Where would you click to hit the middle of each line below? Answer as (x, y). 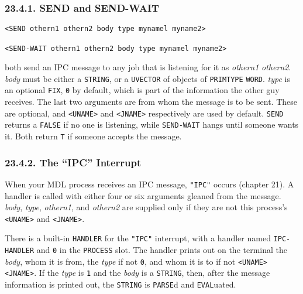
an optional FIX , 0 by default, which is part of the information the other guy (142, 90)
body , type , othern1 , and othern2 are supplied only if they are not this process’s (146, 207)
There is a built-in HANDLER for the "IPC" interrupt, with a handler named (138, 238)
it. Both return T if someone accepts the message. (93, 136)
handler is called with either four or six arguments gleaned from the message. (143, 195)
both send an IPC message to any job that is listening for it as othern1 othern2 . (148, 67)
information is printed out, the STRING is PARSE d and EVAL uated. (120, 284)
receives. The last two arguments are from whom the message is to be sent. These (151, 102)
